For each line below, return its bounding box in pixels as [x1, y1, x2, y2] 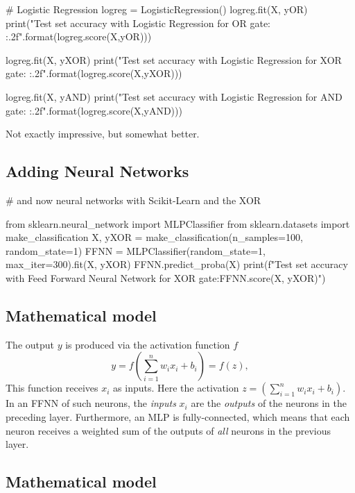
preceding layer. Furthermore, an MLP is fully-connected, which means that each [6, 409, 350, 424]
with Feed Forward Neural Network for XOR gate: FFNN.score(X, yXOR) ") [6, 270, 326, 285]
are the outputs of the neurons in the [191, 396, 347, 410]
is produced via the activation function [65, 337, 230, 351]
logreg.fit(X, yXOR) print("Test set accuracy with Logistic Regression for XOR [6, 52, 342, 67]
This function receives [6, 381, 98, 395]
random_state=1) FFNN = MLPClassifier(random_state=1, [6, 243, 266, 258]
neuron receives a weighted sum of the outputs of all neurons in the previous [6, 423, 331, 437]
